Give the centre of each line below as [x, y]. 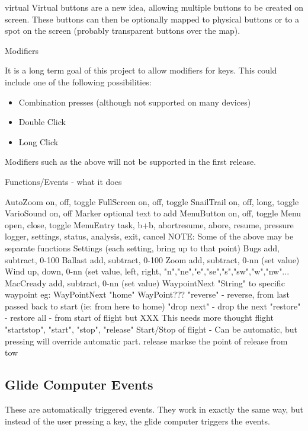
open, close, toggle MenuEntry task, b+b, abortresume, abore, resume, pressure [149, 224]
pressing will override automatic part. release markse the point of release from [146, 341]
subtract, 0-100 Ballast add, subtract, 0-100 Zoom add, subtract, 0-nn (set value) [152, 259]
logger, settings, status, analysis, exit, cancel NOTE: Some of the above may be [149, 236]
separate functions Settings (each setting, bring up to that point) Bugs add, [142, 248]
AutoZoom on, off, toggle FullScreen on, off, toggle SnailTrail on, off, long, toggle [152, 201]
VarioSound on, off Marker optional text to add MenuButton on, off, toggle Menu [153, 213]
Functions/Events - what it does [63, 181]
